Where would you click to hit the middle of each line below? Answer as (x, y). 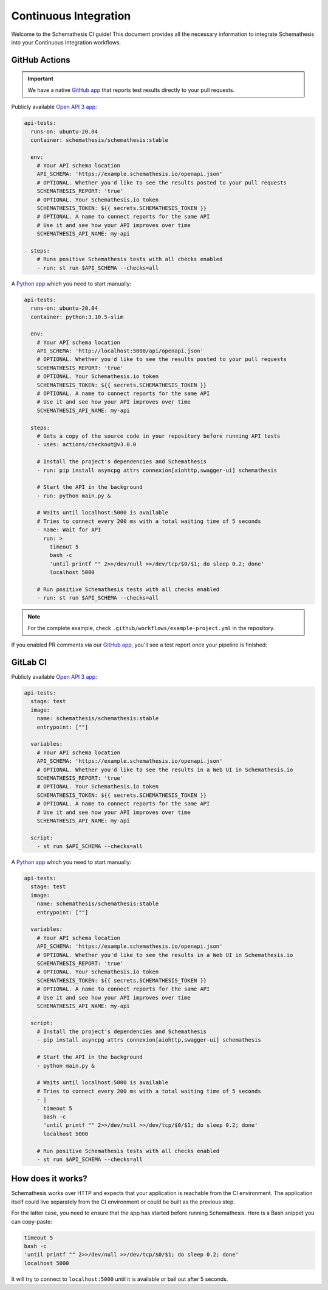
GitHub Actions (41, 60)
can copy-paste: (32, 1221)
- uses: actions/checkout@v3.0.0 (87, 445)
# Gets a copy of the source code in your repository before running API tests (159, 436)
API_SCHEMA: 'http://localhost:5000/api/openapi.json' (120, 351)
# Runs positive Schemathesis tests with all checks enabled (130, 259)
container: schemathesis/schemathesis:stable (99, 140)
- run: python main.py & (74, 496)
